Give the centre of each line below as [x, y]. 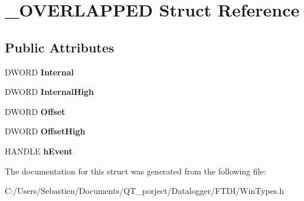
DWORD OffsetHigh [45, 131]
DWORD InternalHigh [50, 92]
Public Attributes [60, 47]
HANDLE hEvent [39, 151]
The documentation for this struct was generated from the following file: [135, 171]
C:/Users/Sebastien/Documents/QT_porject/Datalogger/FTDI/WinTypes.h [145, 191]
